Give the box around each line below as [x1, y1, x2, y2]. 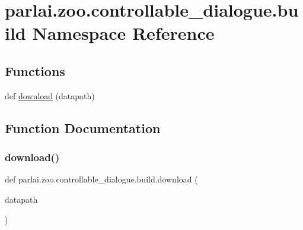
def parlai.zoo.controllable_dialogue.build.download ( [5, 173, 198, 185]
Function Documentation [5, 118, 161, 137]
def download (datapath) [5, 89, 95, 102]
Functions [5, 61, 65, 80]
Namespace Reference [32, 21, 215, 45]
